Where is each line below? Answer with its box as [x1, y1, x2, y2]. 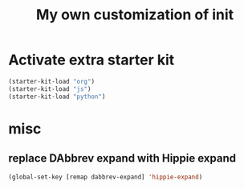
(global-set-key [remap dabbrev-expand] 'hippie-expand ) [8, 173, 203, 181]
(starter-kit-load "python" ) [8, 92, 106, 101]
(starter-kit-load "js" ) [8, 84, 91, 93]
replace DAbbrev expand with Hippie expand [8, 151, 237, 166]
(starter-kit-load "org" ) [8, 77, 95, 85]
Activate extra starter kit [8, 51, 175, 69]
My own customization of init [35, 6, 234, 24]
